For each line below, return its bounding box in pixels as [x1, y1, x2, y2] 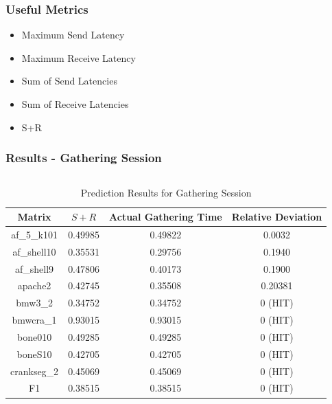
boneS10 [16, 346, 52, 361]
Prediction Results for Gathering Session [80, 186, 252, 200]
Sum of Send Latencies [21, 74, 117, 88]
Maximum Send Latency [21, 27, 125, 42]
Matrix [17, 210, 51, 223]
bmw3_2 [16, 295, 53, 310]
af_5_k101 [11, 227, 58, 241]
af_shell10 [12, 244, 56, 258]
